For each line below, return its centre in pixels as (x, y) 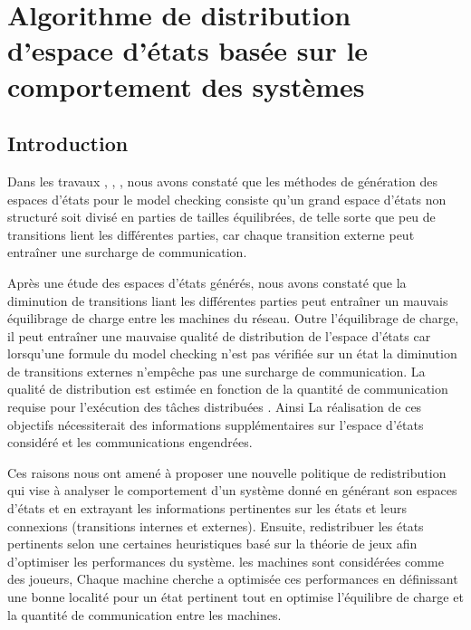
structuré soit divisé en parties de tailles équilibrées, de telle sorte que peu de (221, 217)
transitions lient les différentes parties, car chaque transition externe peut (211, 234)
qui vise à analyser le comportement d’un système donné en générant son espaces (232, 490)
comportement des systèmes (186, 86)
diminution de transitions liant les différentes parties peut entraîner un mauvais (228, 300)
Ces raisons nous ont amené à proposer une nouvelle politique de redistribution (227, 472)
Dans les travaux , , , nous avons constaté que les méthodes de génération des (222, 181)
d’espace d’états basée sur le (188, 50)
